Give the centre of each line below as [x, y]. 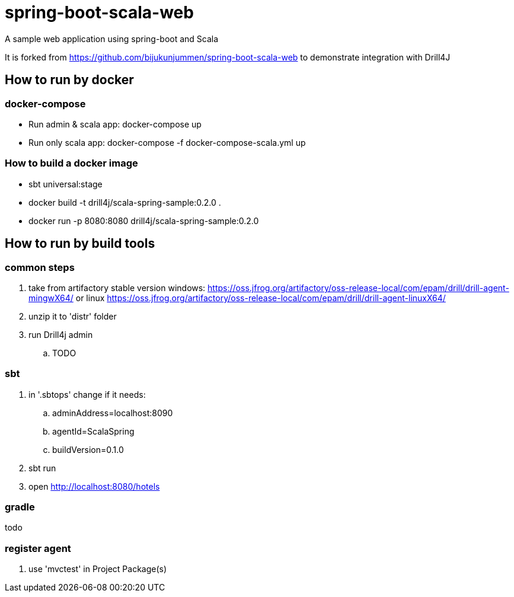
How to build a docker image [71, 163]
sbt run [42, 468]
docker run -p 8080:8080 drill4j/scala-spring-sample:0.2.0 [144, 221]
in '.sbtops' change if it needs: [87, 394]
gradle [20, 507]
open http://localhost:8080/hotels [94, 486]
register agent [38, 548]
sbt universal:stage [66, 184]
